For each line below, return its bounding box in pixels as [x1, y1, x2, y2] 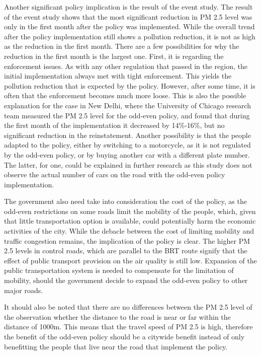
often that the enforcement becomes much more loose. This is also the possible [4, 90, 246, 101]
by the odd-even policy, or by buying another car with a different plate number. [4, 149, 250, 160]
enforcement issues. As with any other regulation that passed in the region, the [4, 60, 247, 71]
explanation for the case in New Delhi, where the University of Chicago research [4, 100, 251, 110]
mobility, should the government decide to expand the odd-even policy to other [4, 275, 248, 286]
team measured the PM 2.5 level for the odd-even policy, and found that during [4, 110, 250, 120]
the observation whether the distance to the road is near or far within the [4, 311, 231, 322]
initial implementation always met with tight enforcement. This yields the [4, 70, 232, 81]
